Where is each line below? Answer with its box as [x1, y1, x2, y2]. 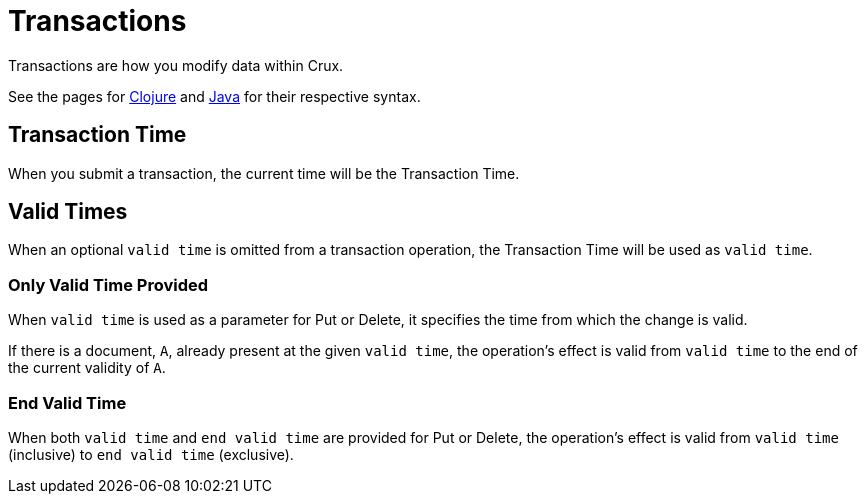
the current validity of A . [8, 359, 166, 377]
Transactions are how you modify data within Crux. [8, 56, 344, 74]
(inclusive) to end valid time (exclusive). [8, 445, 294, 463]
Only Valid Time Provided [8, 274, 209, 295]
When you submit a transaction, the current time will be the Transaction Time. [8, 164, 520, 182]
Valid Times [8, 199, 128, 225]
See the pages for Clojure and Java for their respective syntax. [8, 87, 421, 105]
